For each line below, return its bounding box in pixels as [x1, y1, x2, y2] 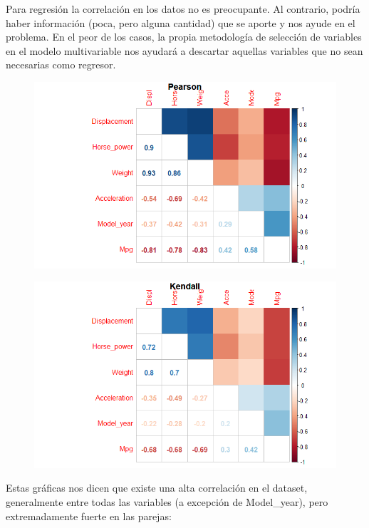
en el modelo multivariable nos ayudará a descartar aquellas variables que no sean [6, 43, 363, 58]
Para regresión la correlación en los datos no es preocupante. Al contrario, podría [6, 1, 360, 16]
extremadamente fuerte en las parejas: [6, 508, 172, 523]
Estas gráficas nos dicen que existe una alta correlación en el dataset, [6, 480, 308, 495]
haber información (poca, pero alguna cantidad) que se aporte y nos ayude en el [6, 15, 355, 30]
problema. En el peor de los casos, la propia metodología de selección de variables [6, 29, 362, 44]
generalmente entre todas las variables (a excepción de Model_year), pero [6, 495, 328, 509]
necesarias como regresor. [6, 57, 116, 72]
